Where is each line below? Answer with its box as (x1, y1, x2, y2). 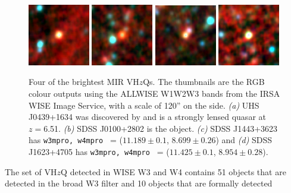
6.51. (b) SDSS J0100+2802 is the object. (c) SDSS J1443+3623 (43, 122, 278, 134)
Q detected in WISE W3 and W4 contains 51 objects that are (61, 165, 286, 178)
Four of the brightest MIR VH (29, 75, 139, 88)
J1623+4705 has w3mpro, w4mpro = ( (29, 145, 170, 157)
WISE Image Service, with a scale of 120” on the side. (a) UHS (29, 99, 259, 111)
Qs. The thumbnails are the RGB (143, 75, 265, 88)
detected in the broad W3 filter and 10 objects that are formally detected (5, 177, 273, 189)
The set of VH (5, 165, 57, 178)
